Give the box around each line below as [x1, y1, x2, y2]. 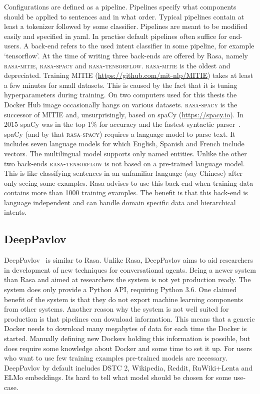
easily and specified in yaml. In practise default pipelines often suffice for [4, 30, 227, 41]
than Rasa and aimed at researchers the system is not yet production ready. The [4, 274, 251, 285]
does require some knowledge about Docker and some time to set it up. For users [4, 343, 252, 353]
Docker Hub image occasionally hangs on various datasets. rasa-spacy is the [4, 99, 237, 109]
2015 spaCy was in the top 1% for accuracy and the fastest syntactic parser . [4, 119, 241, 129]
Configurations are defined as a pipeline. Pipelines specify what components [4, 1, 236, 11]
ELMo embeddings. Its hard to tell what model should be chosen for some [4, 372, 231, 383]
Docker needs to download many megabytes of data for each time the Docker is [4, 323, 247, 334]
